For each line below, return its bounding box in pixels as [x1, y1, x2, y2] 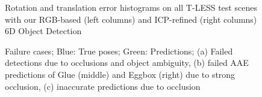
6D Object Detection [5, 25, 82, 37]
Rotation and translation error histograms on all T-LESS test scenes [5, 1, 257, 13]
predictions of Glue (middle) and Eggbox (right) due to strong [5, 68, 235, 80]
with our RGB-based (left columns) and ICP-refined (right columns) [5, 13, 257, 25]
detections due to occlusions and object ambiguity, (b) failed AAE [5, 56, 249, 69]
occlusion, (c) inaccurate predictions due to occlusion [5, 80, 201, 92]
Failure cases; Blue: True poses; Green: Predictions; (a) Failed [5, 44, 233, 57]
